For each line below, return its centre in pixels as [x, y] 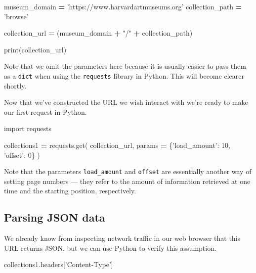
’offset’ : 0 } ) [22, 155]
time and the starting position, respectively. [70, 191]
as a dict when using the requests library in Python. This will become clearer [124, 75]
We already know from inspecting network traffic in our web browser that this [122, 238]
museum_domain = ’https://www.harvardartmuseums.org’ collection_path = [123, 6]
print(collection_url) [35, 49]
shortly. [15, 85]
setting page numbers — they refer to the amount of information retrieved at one [127, 181]
